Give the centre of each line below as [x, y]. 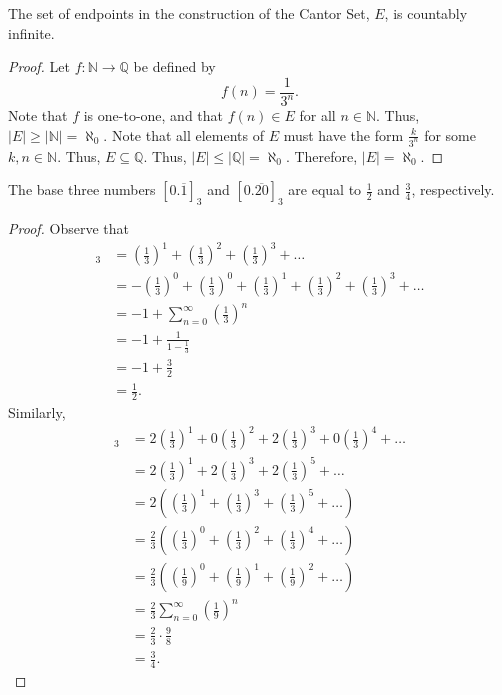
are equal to [325, 189]
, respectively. [453, 189]
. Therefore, [321, 155]
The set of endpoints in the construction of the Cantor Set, [189, 13]
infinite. [31, 32]
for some [450, 134]
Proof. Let [39, 66]
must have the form [343, 134]
